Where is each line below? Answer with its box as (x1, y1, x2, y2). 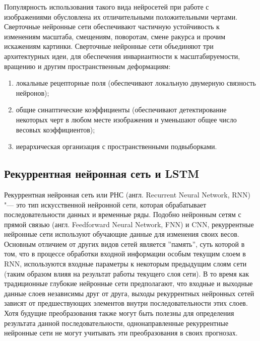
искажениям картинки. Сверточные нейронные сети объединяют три (4, 41, 214, 51)
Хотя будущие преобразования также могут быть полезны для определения (4, 308, 234, 318)
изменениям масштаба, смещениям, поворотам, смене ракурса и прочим (4, 31, 226, 41)
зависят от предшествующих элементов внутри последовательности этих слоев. (4, 298, 248, 308)
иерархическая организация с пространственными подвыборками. (16, 141, 217, 152)
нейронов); (16, 87, 49, 98)
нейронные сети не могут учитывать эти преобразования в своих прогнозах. (4, 327, 238, 338)
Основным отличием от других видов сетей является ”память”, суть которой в (4, 238, 245, 249)
